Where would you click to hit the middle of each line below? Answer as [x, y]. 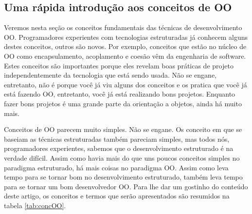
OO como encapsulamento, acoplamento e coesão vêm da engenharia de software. [125, 56]
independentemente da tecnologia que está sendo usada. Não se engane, [110, 75]
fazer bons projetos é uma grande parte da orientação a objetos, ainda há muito [123, 103]
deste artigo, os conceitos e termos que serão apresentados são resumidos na [117, 196]
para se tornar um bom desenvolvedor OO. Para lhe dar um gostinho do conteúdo [126, 186]
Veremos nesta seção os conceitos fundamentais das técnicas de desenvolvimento [123, 27]
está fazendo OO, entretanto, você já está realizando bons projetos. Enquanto [120, 94]
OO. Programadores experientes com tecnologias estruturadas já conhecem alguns [126, 37]
